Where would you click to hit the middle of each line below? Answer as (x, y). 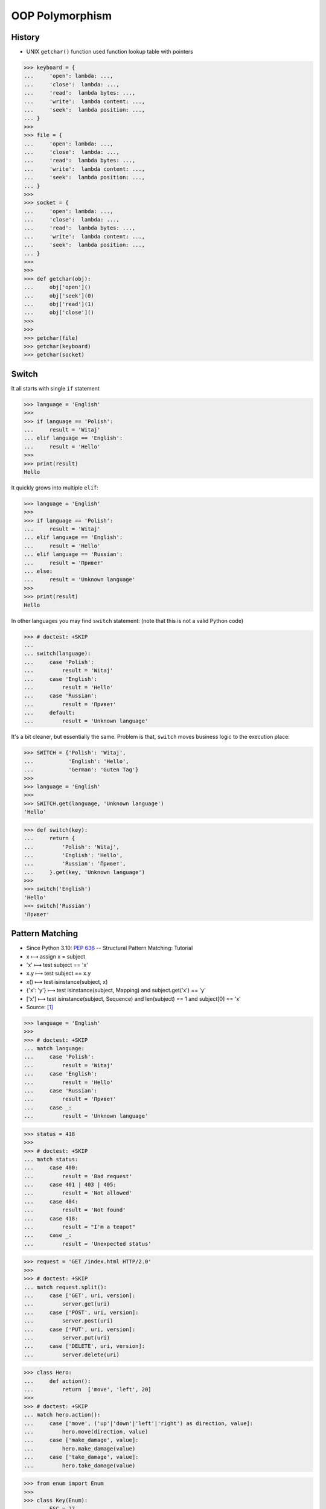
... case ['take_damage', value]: (81, 1457)
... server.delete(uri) (72, 1354)
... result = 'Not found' (75, 1210)
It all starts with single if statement (55, 388)
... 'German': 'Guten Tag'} (81, 770)
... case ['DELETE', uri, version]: (84, 1346)
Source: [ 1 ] (40, 1007)
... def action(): (57, 1381)
